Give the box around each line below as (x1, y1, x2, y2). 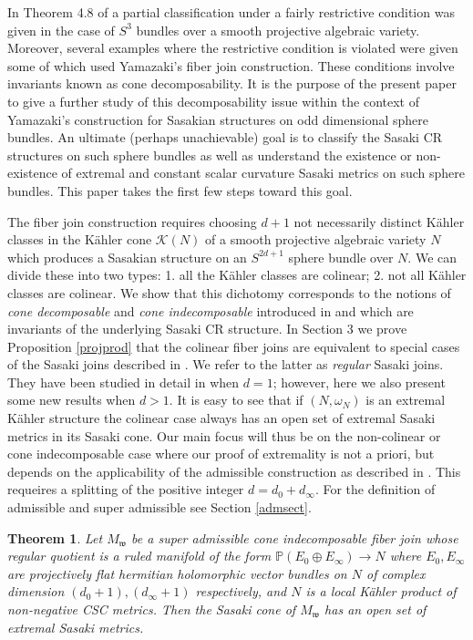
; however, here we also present (272, 372, 446, 391)
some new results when (7, 390, 136, 409)
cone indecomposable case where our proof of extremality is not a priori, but (7, 444, 435, 463)
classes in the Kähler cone (7, 230, 152, 249)
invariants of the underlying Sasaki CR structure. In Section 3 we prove (7, 319, 407, 338)
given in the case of (7, 20, 115, 39)
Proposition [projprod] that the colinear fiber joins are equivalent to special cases (7, 336, 460, 356)
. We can (407, 247, 458, 266)
